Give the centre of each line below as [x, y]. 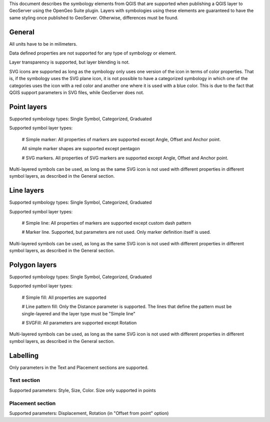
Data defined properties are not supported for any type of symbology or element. [93, 53]
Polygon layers [33, 265]
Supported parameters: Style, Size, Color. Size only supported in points [82, 390]
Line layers [27, 190]
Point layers [28, 107]
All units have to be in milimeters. [43, 44]
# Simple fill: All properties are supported [64, 297]
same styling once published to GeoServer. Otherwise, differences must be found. [94, 18]
